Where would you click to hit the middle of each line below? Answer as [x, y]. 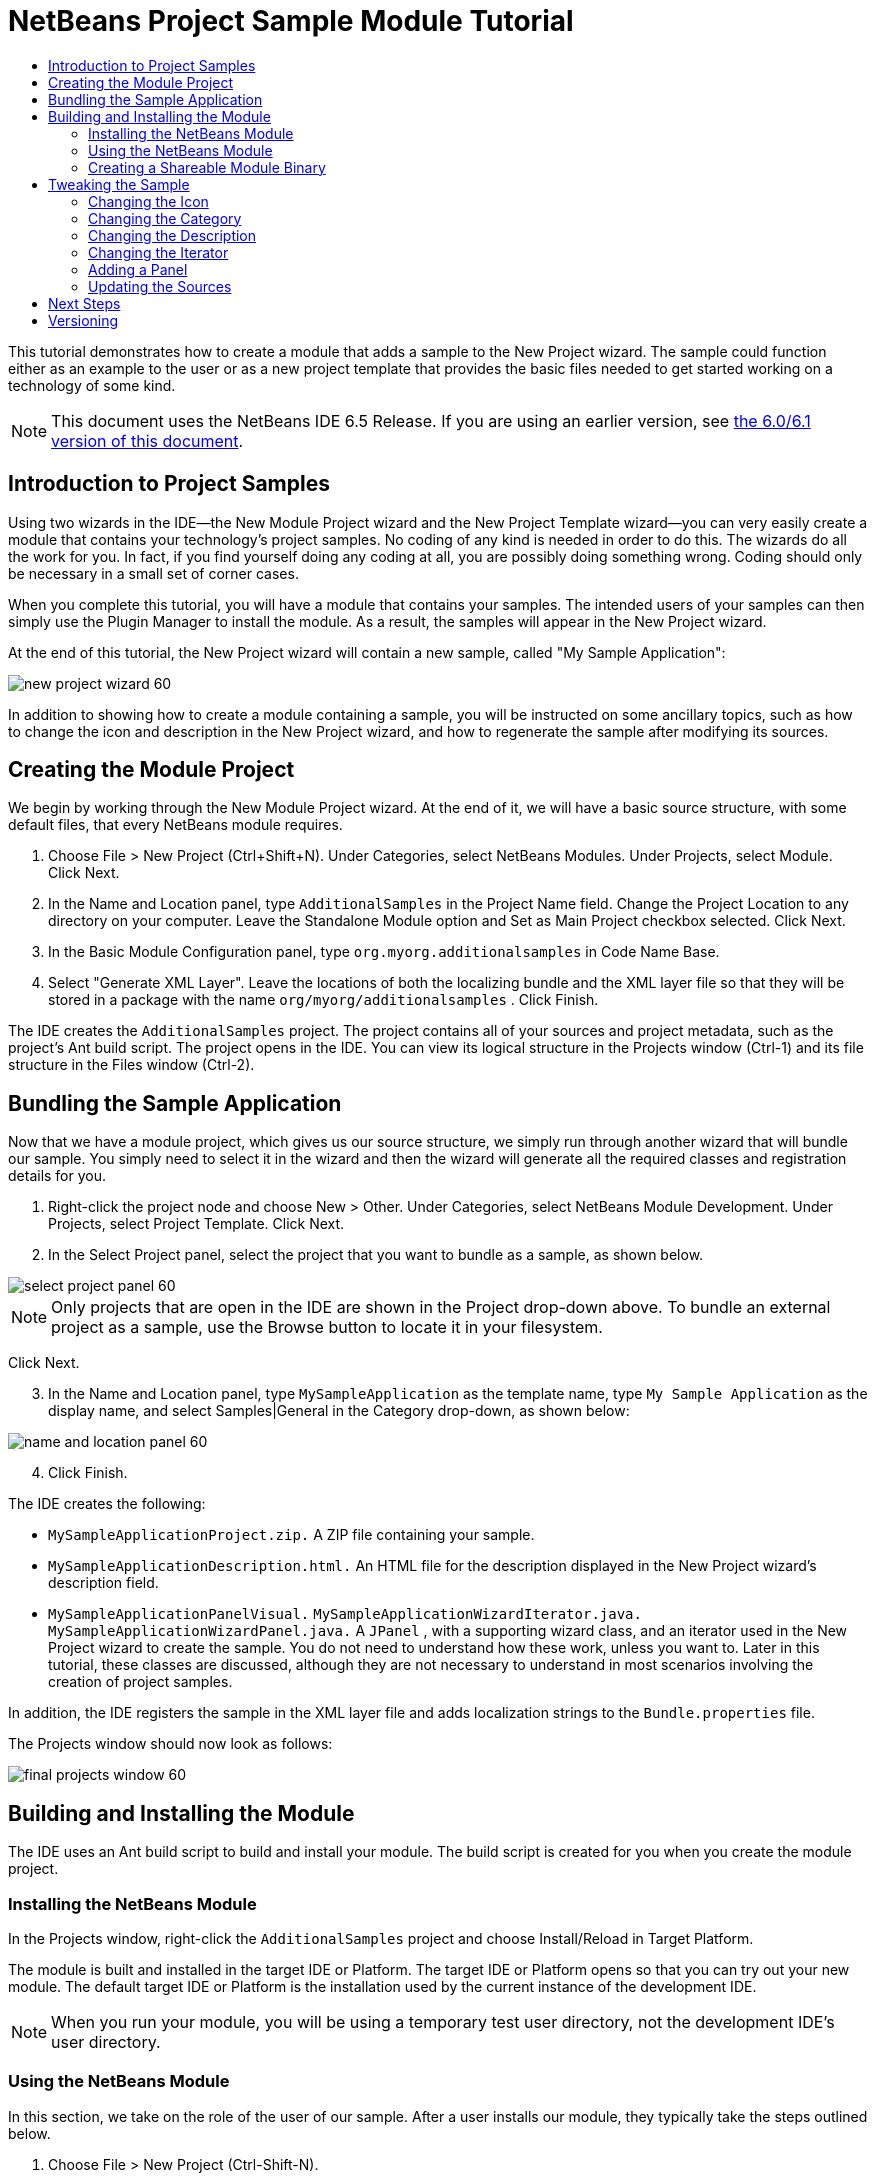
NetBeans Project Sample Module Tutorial [291, 21]
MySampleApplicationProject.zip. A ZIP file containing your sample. [291, 1535]
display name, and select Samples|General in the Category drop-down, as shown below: [339, 1411]
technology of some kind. [92, 385]
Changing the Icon [148, 201]
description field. [103, 1583]
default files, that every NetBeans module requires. [175, 825]
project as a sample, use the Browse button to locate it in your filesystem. [327, 1327]
